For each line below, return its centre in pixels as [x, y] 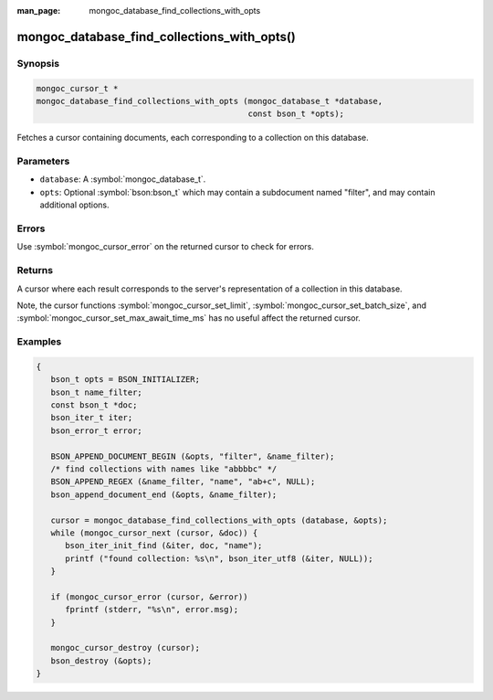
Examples [39, 342]
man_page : [39, 11]
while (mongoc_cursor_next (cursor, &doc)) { [154, 533]
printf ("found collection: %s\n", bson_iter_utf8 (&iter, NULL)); [219, 558]
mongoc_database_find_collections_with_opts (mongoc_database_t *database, [210, 101]
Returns [35, 270]
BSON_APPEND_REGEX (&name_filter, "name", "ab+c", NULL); [183, 482]
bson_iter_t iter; [92, 418]
